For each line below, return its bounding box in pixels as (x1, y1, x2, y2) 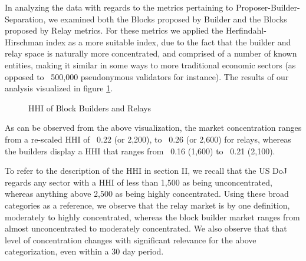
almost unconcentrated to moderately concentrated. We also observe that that (5, 222, 287, 234)
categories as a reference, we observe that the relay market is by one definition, (5, 199, 290, 211)
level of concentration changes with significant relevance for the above (5, 233, 256, 246)
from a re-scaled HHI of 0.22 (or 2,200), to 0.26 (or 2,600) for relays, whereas (5, 133, 291, 145)
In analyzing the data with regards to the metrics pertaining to (5, 1, 233, 13)
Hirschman (5, 35, 44, 48)
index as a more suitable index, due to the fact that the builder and (46, 35, 291, 48)
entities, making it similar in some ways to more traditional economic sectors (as (5, 58, 296, 71)
